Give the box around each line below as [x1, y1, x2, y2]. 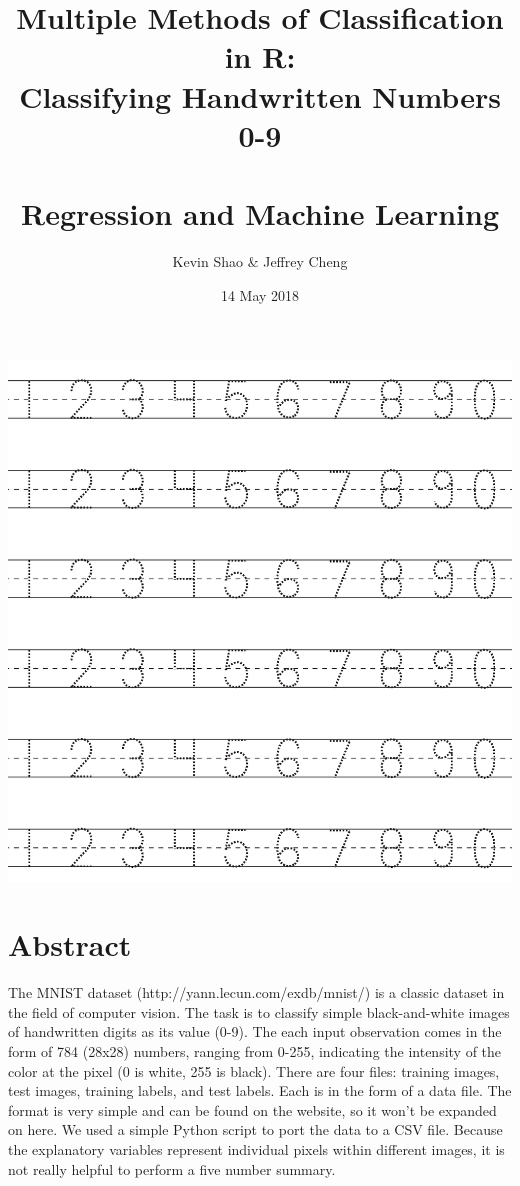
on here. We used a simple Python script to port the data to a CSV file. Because [8, 1119, 503, 1140]
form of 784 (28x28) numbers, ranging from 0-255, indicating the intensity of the [8, 1041, 502, 1061]
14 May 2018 [220, 284, 300, 305]
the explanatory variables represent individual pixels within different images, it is [8, 1138, 505, 1159]
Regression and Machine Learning [21, 193, 499, 234]
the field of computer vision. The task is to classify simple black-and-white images [8, 1001, 510, 1022]
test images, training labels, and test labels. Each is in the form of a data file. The [8, 1080, 512, 1101]
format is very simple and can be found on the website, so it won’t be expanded [8, 1099, 497, 1120]
